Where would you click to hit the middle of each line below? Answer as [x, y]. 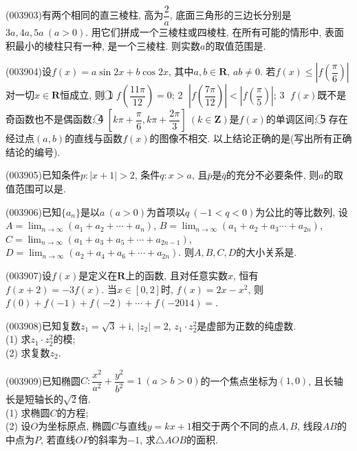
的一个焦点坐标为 [239, 380]
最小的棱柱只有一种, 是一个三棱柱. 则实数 [108, 45]
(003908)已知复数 [43, 325]
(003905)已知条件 [43, 175]
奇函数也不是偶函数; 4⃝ [55, 119]
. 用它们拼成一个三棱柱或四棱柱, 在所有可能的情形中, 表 [210, 32]
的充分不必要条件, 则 [272, 175]
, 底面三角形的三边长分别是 [230, 15]
